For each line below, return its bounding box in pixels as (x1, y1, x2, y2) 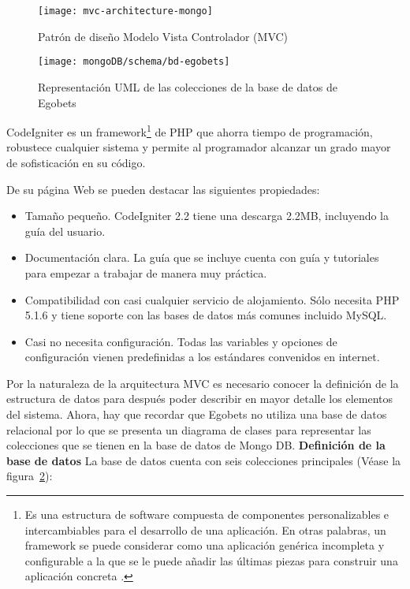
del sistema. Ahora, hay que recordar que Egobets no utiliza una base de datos (6, 406, 387, 423)
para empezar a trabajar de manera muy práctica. (24, 264, 267, 281)
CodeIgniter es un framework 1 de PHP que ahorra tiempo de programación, (6, 121, 373, 140)
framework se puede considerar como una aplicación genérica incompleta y (24, 537, 385, 554)
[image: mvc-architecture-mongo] (38, 6, 213, 17)
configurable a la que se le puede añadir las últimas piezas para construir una (24, 552, 398, 568)
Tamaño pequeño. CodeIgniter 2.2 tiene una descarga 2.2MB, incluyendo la (24, 207, 389, 224)
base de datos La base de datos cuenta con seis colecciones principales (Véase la (6, 452, 401, 468)
